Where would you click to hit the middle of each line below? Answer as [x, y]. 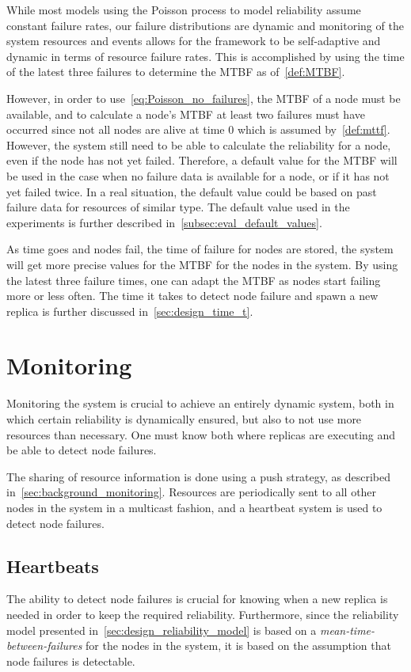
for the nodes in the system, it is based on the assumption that [238, 645]
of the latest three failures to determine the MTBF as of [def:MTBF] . [176, 72]
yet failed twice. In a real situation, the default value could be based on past [192, 191]
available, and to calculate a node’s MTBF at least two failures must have [186, 114]
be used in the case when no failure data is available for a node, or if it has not [198, 175]
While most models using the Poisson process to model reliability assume [184, 9]
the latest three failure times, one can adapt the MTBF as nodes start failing [194, 280]
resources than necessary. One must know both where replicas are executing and [201, 434]
